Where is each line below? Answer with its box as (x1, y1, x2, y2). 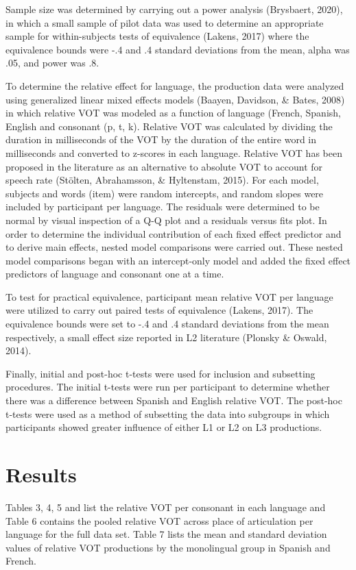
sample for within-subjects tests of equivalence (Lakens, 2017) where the (5, 29, 309, 43)
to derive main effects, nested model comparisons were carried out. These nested (5, 240, 343, 254)
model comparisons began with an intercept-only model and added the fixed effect (5, 253, 351, 267)
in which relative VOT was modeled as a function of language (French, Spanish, (5, 106, 341, 120)
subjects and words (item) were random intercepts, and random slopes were (5, 186, 324, 200)
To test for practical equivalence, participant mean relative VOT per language (5, 289, 333, 303)
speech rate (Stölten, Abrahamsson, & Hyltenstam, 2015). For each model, (5, 173, 319, 187)
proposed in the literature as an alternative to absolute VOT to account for (5, 159, 323, 173)
